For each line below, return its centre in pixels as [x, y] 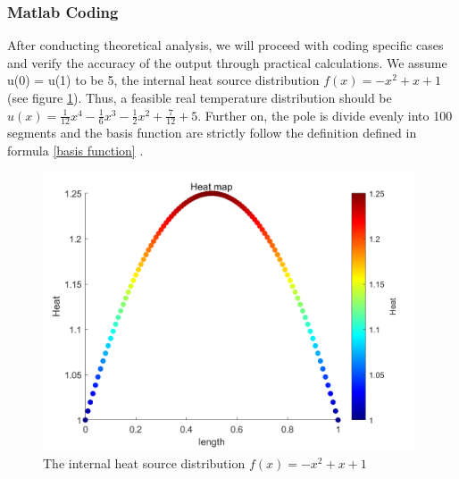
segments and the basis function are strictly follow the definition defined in [212, 133]
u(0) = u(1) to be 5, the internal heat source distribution [163, 80]
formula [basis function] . [75, 151]
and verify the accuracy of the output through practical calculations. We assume [227, 62]
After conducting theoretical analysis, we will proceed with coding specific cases [225, 45]
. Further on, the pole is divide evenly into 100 [325, 115]
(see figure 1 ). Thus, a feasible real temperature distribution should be [200, 97]
